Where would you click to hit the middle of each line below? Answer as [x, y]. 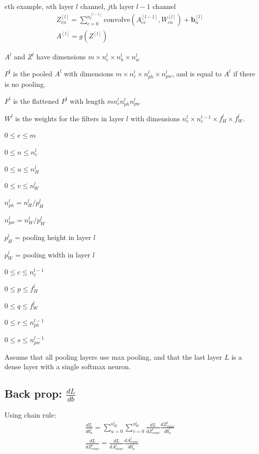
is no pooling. [25, 84]
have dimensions [61, 57]
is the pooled [33, 73]
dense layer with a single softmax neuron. [68, 366]
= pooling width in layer [53, 254]
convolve [117, 20]
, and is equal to [197, 73]
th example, [26, 6]
